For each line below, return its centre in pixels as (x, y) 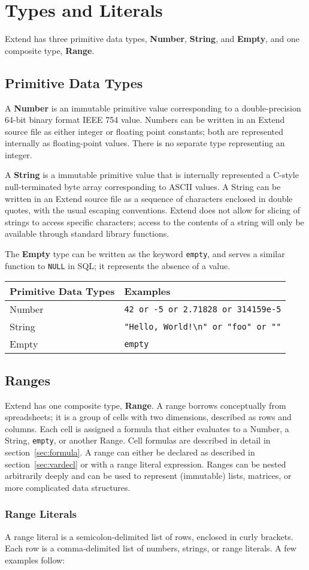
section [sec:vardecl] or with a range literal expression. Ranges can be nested (146, 464)
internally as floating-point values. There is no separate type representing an (145, 143)
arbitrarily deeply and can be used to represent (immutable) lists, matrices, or (148, 476)
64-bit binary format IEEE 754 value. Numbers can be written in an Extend (145, 120)
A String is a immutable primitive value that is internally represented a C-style (152, 175)
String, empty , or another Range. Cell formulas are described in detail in (138, 440)
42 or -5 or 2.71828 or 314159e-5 (203, 309)
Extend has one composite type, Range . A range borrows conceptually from (146, 405)
